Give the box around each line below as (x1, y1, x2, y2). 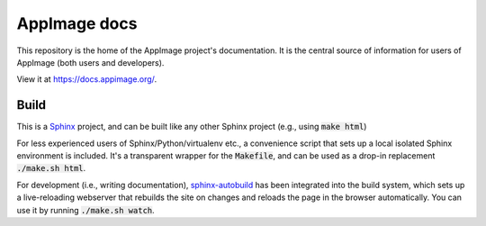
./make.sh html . (16, 163, 86, 174)
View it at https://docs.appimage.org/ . (16, 74, 157, 85)
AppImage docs (16, 14, 138, 33)
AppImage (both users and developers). (16, 57, 165, 68)
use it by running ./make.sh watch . (16, 204, 155, 215)
